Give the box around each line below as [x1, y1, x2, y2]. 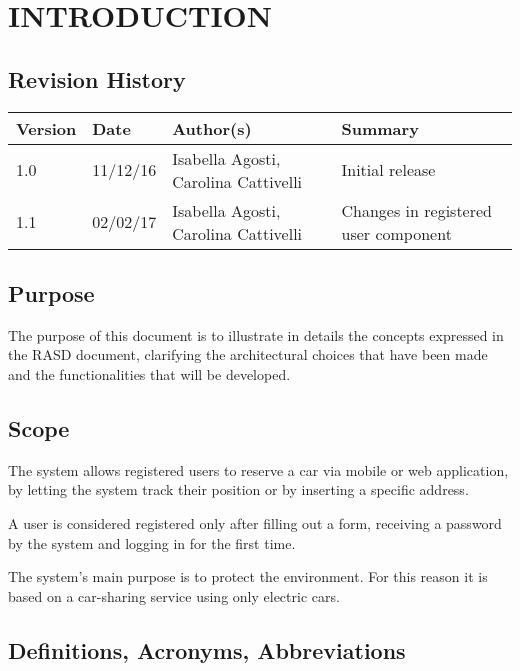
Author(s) [172, 116, 252, 140]
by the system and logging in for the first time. [8, 532, 296, 553]
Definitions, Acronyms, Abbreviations [8, 634, 406, 665]
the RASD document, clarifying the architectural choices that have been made [8, 344, 488, 365]
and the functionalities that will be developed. [8, 363, 291, 384]
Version [16, 116, 77, 140]
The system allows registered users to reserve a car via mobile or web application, [8, 459, 509, 480]
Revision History [8, 63, 186, 94]
